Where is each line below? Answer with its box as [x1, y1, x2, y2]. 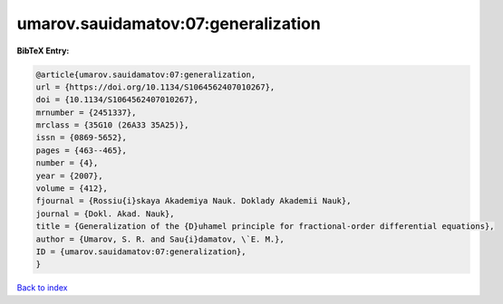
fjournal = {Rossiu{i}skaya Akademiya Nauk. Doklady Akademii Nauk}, [35, 195, 352, 206]
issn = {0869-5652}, [35, 132, 127, 143]
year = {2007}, [35, 170, 103, 181]
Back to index [16, 282, 68, 293]
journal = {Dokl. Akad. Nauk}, [35, 208, 176, 219]
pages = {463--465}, [35, 145, 127, 156]
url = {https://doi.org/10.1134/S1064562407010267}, [35, 81, 276, 92]
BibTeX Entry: [16, 45, 70, 56]
